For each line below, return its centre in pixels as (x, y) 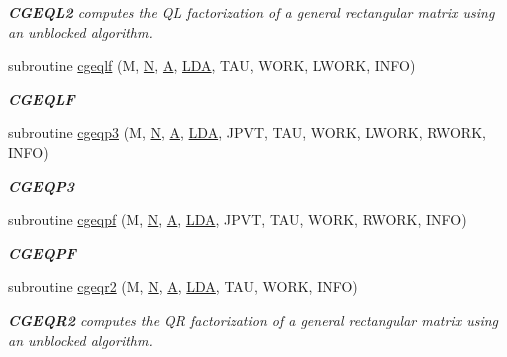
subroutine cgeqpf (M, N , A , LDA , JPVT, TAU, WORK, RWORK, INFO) (237, 219)
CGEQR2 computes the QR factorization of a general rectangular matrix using (253, 319)
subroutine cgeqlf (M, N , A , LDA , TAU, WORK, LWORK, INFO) (212, 65)
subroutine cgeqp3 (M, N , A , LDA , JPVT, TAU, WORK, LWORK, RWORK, (247, 132)
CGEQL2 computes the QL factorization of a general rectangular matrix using (251, 12)
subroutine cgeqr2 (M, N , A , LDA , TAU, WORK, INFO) (183, 286)
